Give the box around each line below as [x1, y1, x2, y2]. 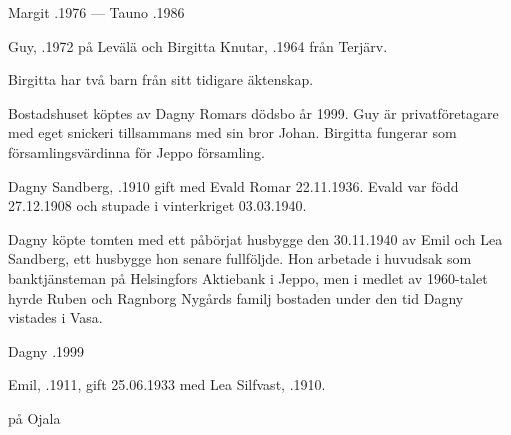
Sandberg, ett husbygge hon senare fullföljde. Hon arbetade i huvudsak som [8, 248, 472, 269]
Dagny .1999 [8, 340, 85, 361]
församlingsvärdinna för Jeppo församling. [8, 141, 265, 162]
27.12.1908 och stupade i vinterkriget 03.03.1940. [8, 195, 307, 216]
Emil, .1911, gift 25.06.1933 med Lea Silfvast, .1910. [8, 374, 326, 395]
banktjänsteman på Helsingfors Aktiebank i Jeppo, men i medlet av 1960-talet [8, 267, 488, 288]
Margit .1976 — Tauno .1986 [8, 2, 185, 22]
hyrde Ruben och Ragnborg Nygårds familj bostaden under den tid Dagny [8, 287, 464, 308]
